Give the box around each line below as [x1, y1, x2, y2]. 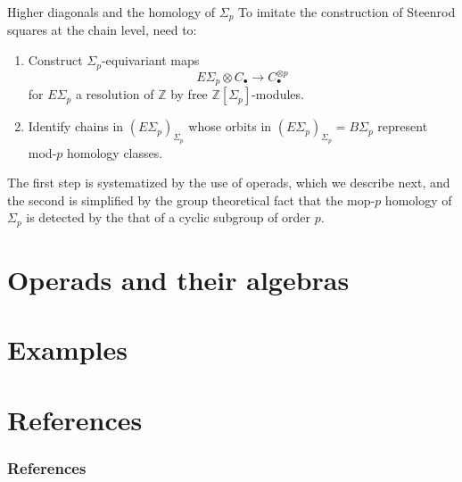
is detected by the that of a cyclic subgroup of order [26, 208, 311, 227]
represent [377, 117, 428, 136]
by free [170, 85, 208, 104]
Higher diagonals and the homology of [7, 3, 216, 21]
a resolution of [75, 85, 154, 104]
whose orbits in [188, 117, 272, 136]
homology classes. [67, 143, 163, 162]
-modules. [252, 85, 304, 104]
